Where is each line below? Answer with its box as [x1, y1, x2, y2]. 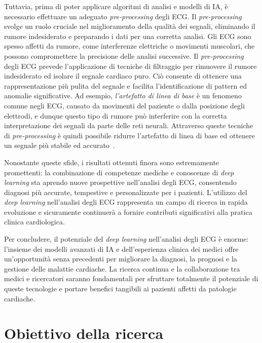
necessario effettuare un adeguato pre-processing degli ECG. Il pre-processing [4, 11, 242, 21]
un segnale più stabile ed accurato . [4, 140, 115, 150]
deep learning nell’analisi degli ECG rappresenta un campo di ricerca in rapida [4, 197, 248, 207]
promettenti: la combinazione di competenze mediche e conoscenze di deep [4, 167, 234, 177]
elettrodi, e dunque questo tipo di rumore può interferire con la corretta [4, 110, 227, 121]
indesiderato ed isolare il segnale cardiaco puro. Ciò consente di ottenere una [4, 70, 242, 81]
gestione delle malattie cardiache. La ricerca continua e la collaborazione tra [4, 263, 240, 274]
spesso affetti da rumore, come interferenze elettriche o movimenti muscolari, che [4, 41, 255, 51]
